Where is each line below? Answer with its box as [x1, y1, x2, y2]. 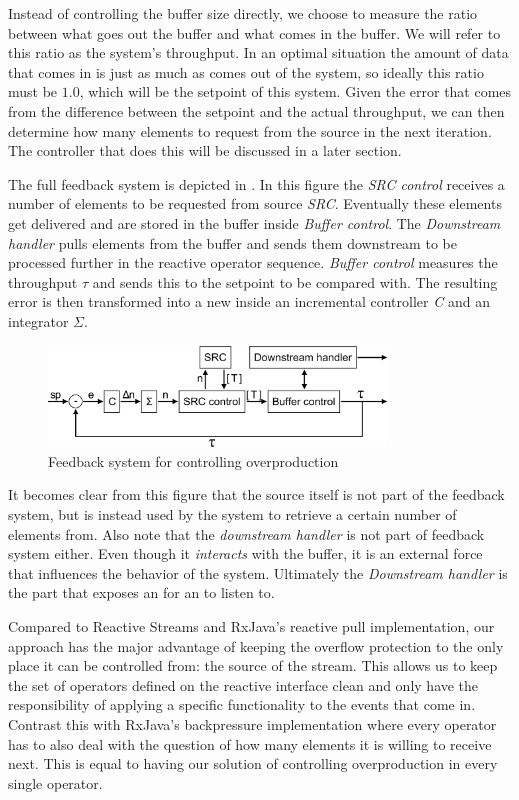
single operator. [8, 772, 103, 793]
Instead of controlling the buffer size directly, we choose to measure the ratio [8, 3, 478, 23]
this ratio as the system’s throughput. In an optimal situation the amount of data [8, 42, 509, 63]
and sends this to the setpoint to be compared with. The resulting [92, 271, 498, 292]
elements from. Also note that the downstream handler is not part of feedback [8, 523, 485, 544]
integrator [8, 310, 69, 331]
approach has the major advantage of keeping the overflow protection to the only [8, 635, 504, 656]
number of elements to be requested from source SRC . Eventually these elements [8, 193, 502, 214]
